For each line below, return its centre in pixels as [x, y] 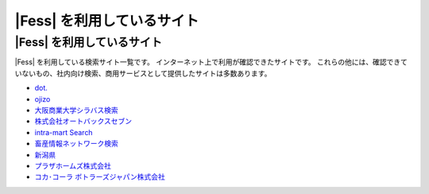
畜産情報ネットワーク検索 [76, 144]
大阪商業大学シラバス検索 [76, 110]
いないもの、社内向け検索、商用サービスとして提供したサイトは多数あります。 [143, 73]
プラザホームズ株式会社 [73, 165]
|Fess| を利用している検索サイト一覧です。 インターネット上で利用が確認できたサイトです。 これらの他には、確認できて [211, 62]
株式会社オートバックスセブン [83, 121]
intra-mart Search [64, 132]
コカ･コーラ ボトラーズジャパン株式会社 [100, 177]
